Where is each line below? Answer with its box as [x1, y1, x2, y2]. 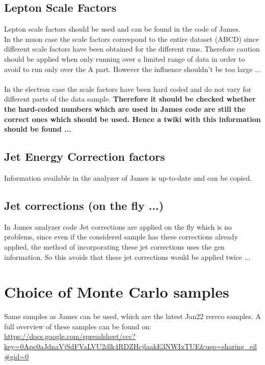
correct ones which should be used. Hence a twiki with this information [4, 113, 261, 124]
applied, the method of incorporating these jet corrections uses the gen [4, 241, 225, 252]
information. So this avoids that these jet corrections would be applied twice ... [4, 251, 251, 262]
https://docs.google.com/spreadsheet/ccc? [4, 331, 136, 342]
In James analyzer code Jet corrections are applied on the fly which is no [4, 221, 232, 232]
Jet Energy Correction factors [4, 149, 165, 164]
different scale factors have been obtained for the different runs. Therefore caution [4, 43, 260, 54]
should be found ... [4, 124, 71, 134]
